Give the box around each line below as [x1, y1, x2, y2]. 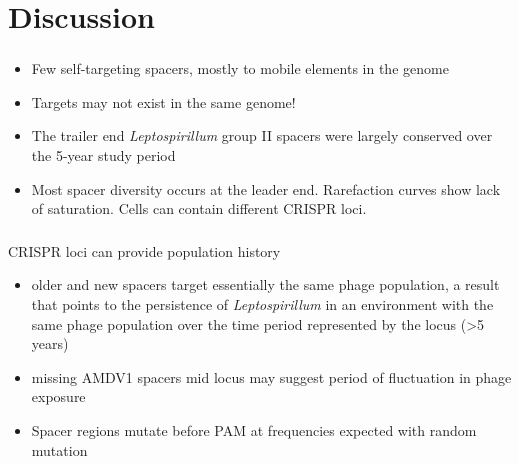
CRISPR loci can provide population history [8, 240, 281, 261]
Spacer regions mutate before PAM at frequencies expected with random [31, 419, 477, 440]
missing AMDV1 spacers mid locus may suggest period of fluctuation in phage [31, 366, 512, 387]
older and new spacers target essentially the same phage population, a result [31, 274, 500, 295]
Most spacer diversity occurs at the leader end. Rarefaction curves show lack [31, 178, 501, 199]
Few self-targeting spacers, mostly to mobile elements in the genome [31, 58, 449, 79]
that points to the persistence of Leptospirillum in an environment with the [31, 293, 494, 314]
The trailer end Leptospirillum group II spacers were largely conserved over [31, 125, 493, 146]
